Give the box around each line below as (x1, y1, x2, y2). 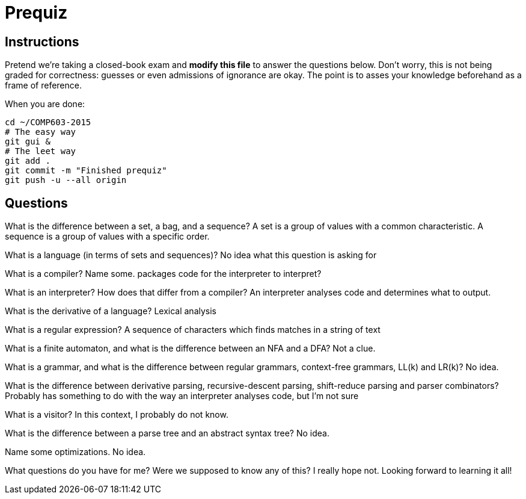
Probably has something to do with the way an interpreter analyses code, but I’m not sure (5, 391, 359, 401)
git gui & (5, 137, 50, 147)
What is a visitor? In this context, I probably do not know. (5, 409, 228, 420)
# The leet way (5, 146, 76, 157)
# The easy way (5, 127, 76, 137)
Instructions (5, 34, 79, 49)
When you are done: (5, 99, 85, 110)
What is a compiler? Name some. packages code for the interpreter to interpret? (5, 268, 322, 279)
